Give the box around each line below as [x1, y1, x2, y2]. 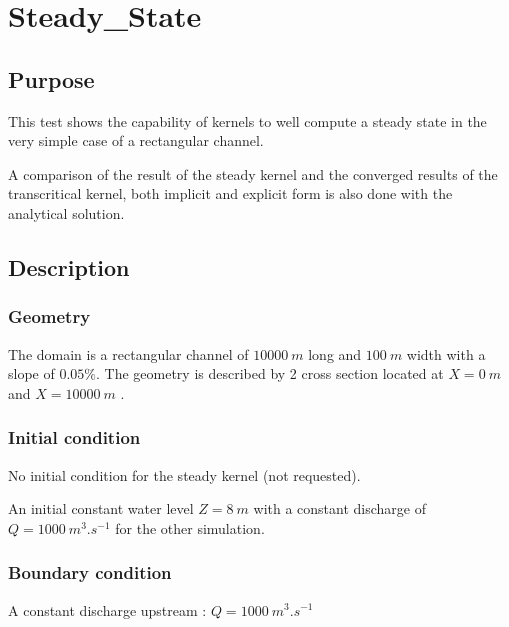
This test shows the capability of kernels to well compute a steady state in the [8, 110, 487, 131]
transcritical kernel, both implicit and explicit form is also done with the [8, 183, 453, 204]
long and [308, 343, 362, 364]
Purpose [8, 63, 95, 94]
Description [8, 251, 130, 282]
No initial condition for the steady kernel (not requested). [8, 464, 361, 485]
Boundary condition [8, 560, 172, 585]
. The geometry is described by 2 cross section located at [96, 363, 444, 384]
